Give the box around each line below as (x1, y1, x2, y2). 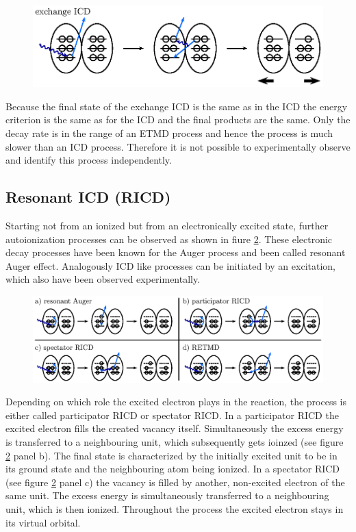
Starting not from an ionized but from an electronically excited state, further (5, 218, 329, 232)
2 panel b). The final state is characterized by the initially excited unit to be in (5, 448, 338, 462)
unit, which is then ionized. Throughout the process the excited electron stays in (5, 501, 344, 516)
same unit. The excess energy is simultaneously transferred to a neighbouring (5, 488, 329, 503)
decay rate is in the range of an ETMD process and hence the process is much (5, 125, 333, 140)
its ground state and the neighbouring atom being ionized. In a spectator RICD (5, 461, 340, 476)
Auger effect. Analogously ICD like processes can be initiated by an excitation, (5, 258, 335, 273)
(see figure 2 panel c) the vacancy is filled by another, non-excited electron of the (5, 474, 345, 489)
